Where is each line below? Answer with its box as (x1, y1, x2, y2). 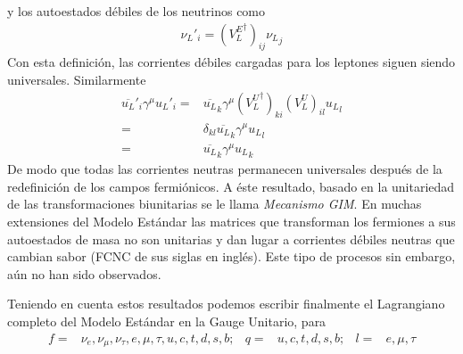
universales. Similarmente (7, 70, 146, 89)
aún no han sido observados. (7, 264, 161, 283)
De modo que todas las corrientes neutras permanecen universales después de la (7, 160, 442, 178)
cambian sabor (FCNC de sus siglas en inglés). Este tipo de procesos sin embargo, (7, 247, 456, 266)
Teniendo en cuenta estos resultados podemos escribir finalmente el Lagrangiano (7, 294, 445, 313)
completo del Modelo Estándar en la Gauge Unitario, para (7, 311, 327, 330)
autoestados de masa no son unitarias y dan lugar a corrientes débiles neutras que (7, 229, 455, 248)
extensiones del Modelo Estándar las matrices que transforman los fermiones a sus (7, 211, 456, 230)
